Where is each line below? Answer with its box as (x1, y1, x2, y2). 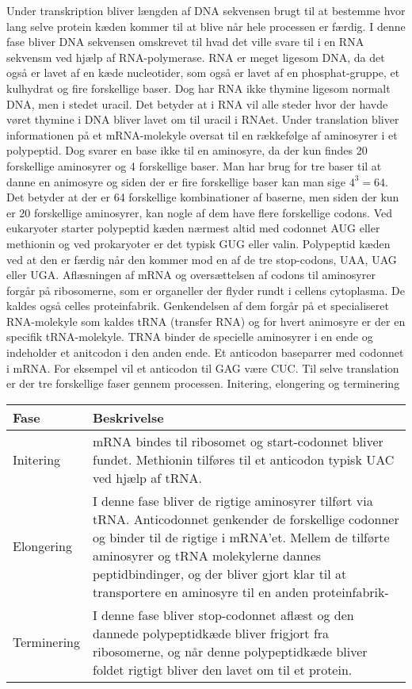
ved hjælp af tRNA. (93, 468, 203, 487)
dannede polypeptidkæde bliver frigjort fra (93, 623, 330, 642)
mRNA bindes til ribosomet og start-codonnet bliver (93, 431, 383, 450)
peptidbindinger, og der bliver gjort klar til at (93, 564, 347, 583)
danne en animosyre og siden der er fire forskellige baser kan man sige (6, 173, 345, 189)
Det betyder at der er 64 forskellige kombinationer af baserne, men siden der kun (6, 189, 399, 205)
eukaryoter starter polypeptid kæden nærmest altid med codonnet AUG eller (6, 220, 380, 236)
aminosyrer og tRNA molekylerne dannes (93, 545, 322, 565)
